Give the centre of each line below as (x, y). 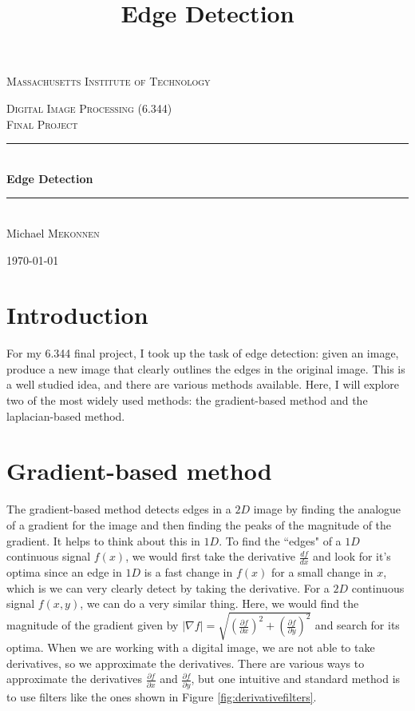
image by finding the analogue (327, 509)
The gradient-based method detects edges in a (119, 509)
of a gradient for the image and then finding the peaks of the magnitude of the (199, 524)
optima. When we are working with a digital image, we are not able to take (191, 647)
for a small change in (322, 571)
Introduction (77, 315)
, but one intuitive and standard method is (296, 679)
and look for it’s (352, 556)
